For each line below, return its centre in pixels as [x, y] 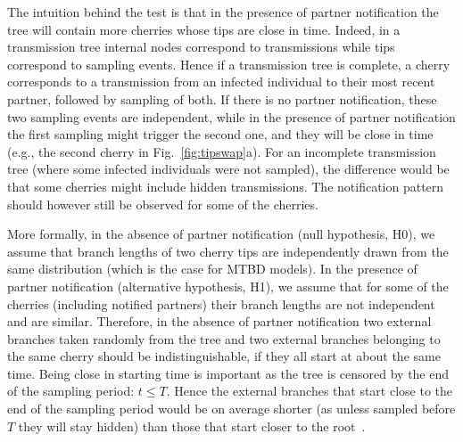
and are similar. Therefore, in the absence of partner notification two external [219, 321]
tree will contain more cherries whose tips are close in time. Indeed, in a [204, 29]
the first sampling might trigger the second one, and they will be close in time [220, 134]
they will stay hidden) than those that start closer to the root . [192, 426]
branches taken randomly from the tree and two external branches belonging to [224, 338]
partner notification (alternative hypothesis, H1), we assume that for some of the [228, 286]
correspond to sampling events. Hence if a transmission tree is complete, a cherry [229, 64]
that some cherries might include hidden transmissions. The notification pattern [226, 186]
